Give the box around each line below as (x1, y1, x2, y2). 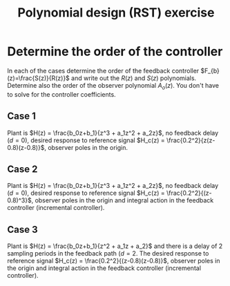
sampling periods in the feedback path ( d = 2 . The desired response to (7, 249, 209, 258)
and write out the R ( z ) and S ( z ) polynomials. (71, 74, 197, 82)
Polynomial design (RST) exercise (17, 5, 215, 21)
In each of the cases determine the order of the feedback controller (7, 66, 200, 75)
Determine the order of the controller (7, 44, 223, 59)
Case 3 (7, 223, 38, 236)
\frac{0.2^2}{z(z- (166, 136, 215, 144)
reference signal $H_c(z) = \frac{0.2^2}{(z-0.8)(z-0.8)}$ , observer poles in (7, 257, 220, 265)
